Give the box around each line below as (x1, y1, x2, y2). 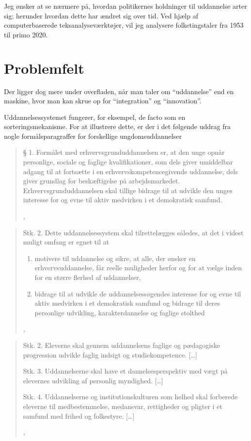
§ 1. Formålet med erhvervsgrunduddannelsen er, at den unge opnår (23, 147, 225, 157)
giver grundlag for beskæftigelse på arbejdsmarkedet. (23, 176, 180, 186)
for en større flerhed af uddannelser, (34, 272, 141, 282)
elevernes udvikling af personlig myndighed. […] (23, 375, 163, 385)
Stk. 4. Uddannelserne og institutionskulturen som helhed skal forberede (23, 392, 238, 402)
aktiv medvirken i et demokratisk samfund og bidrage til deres (34, 298, 220, 308)
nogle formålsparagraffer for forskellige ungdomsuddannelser (4, 131, 182, 141)
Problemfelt (4, 58, 84, 78)
